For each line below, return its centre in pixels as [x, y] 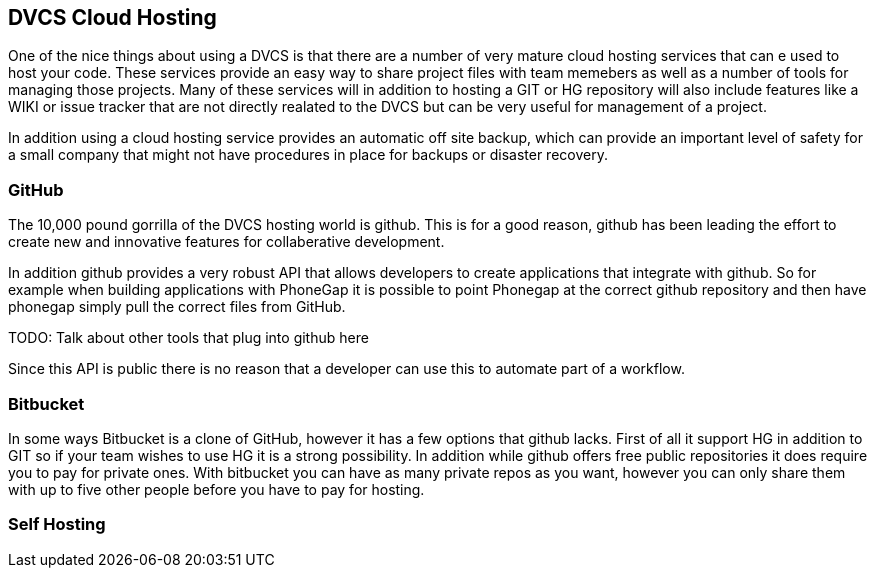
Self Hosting [57, 524]
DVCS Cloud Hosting [112, 17]
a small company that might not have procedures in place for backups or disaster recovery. [308, 155]
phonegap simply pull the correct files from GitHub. [177, 307]
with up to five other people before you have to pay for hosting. [216, 489]
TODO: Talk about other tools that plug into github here [188, 338]
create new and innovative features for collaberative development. [226, 242]
